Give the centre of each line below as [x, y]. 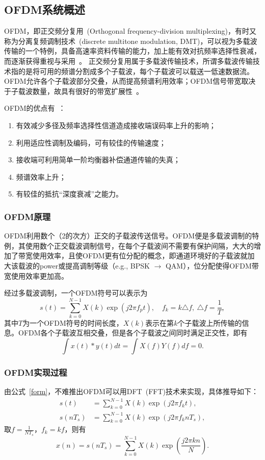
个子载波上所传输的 [210, 322]
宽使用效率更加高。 [36, 275]
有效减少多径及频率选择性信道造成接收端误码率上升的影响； [116, 125]
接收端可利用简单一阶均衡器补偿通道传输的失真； [98, 160]
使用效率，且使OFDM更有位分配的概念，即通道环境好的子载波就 [140, 256]
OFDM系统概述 [45, 9]
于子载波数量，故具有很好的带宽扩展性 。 [74, 91]
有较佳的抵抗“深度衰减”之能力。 [70, 194]
